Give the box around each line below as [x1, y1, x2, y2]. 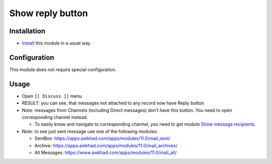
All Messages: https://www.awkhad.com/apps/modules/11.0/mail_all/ [34, 149, 177, 155]
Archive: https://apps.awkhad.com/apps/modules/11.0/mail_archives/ [34, 142, 178, 148]
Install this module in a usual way [22, 40, 91, 46]
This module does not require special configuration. [9, 66, 117, 73]
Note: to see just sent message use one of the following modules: [22, 128, 158, 134]
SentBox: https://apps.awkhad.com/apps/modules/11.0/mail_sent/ [34, 135, 171, 141]
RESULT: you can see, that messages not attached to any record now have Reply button [22, 100, 204, 106]
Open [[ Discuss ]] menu [22, 93, 83, 99]
